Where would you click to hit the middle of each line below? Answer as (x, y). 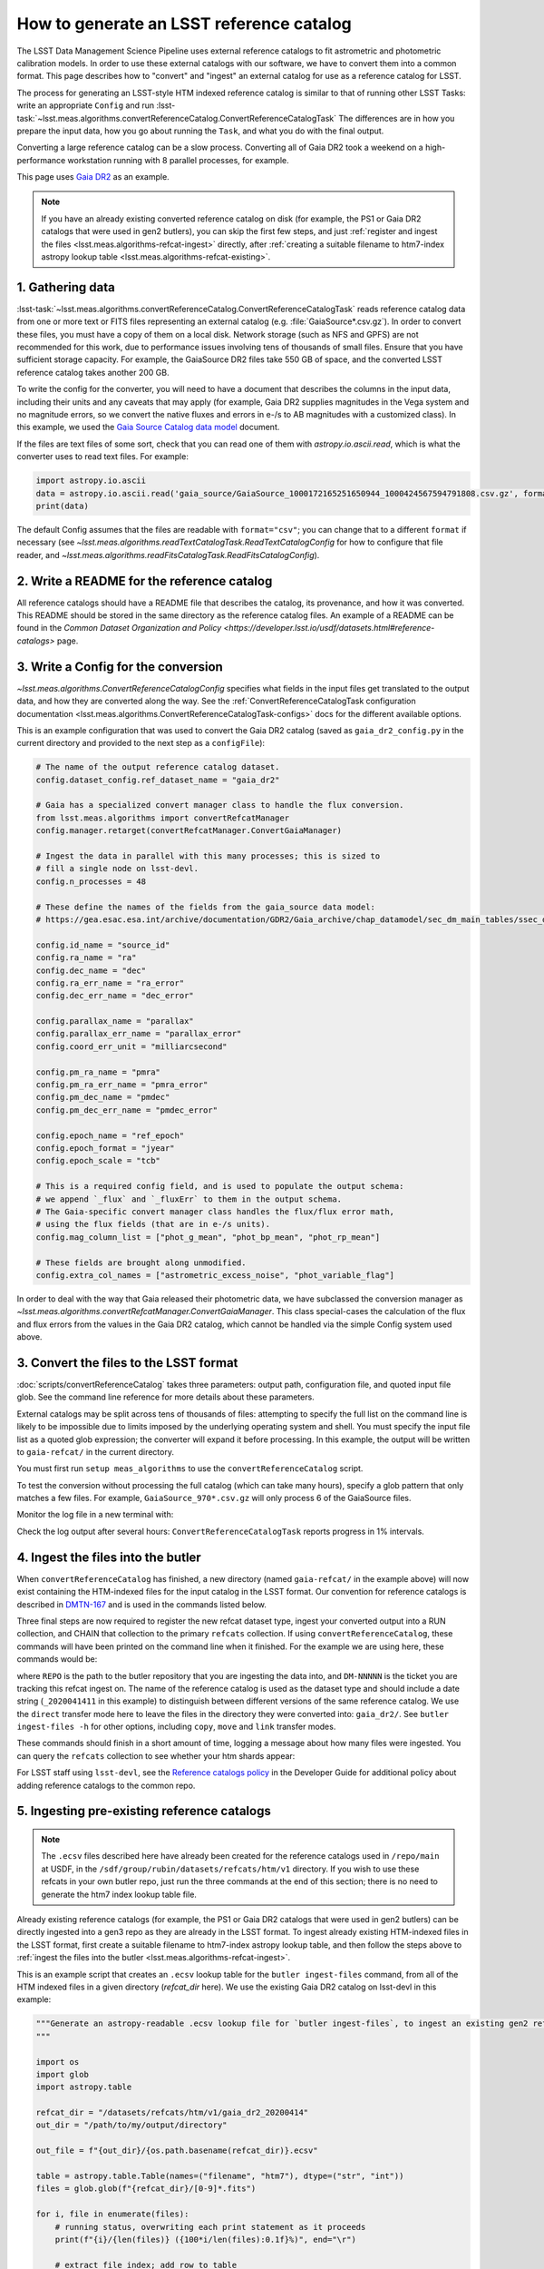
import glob (63, 2074)
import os (58, 2062)
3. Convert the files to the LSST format (127, 1363)
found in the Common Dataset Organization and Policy (119, 628)
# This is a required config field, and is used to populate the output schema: (220, 1186)
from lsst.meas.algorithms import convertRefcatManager (163, 818)
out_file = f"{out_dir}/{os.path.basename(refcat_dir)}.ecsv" (177, 2151)
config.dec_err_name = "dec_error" (115, 996)
